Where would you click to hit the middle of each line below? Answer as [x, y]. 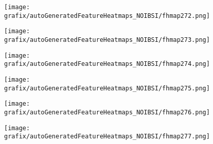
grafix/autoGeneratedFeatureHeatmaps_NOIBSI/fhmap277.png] [107, 137]
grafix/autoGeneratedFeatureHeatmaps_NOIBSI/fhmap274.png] [107, 64]
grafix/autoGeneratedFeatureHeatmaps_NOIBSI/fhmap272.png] [107, 16]
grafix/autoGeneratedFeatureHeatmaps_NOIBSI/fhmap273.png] [107, 40]
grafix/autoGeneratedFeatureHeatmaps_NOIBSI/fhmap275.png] [107, 88]
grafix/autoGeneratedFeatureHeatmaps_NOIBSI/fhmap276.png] [107, 112]
